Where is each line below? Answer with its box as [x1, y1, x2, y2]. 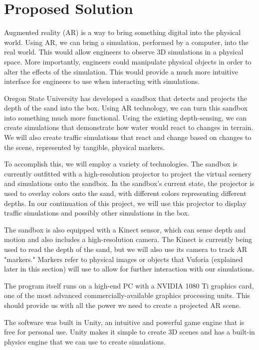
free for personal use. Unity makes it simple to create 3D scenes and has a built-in [4, 326, 255, 337]
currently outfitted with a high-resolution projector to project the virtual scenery [4, 168, 252, 178]
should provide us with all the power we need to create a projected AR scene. [4, 299, 241, 310]
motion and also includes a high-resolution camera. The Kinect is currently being [4, 234, 253, 244]
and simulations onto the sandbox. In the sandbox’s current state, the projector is [4, 178, 255, 188]
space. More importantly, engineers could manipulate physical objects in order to [4, 56, 252, 66]
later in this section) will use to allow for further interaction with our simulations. [4, 263, 255, 274]
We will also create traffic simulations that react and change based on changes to [4, 132, 252, 142]
